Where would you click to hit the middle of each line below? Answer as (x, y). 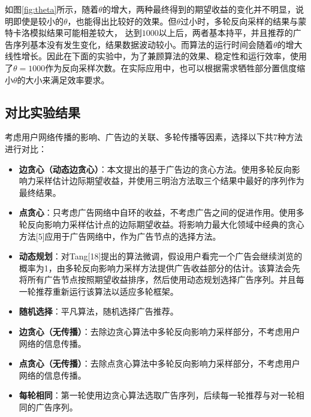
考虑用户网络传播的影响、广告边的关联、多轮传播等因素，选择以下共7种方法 (154, 137)
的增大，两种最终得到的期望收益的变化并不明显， (199, 9)
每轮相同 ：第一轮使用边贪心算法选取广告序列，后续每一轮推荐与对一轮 (157, 395)
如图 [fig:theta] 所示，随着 (52, 9)
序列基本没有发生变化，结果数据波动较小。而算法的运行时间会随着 (143, 44)
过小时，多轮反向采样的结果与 (239, 21)
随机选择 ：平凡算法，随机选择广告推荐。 (99, 311)
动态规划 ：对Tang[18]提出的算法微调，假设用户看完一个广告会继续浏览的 (161, 256)
